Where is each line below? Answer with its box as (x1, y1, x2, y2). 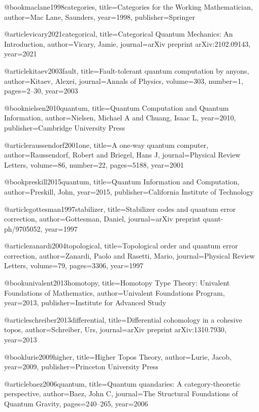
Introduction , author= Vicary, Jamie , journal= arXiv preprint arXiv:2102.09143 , (4, 38, 251, 49)
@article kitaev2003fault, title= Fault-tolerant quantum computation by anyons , (4, 65, 249, 76)
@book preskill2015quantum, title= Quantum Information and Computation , (4, 176, 240, 187)
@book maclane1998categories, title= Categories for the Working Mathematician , (4, 2, 253, 12)
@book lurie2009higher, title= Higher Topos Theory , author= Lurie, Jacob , (4, 351, 232, 362)
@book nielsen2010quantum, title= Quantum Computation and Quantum (4, 102, 229, 113)
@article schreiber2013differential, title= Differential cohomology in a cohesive (4, 314, 242, 325)
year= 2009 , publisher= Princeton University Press (4, 361, 158, 372)
